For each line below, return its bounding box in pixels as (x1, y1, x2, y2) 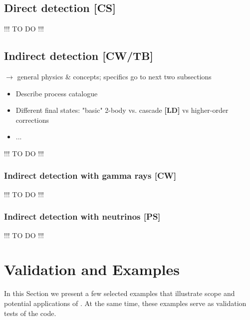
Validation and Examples (4, 259, 180, 280)
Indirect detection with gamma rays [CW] (4, 169, 177, 182)
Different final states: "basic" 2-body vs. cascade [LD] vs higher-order (15, 105, 229, 115)
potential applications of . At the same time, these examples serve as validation (4, 298, 247, 308)
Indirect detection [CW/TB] (4, 48, 154, 63)
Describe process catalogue (15, 88, 98, 98)
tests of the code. (4, 308, 56, 318)
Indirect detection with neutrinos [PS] (4, 210, 161, 223)
